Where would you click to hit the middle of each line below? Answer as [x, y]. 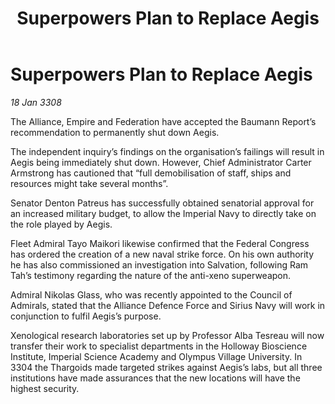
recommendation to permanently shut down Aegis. [115, 132]
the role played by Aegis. [61, 224]
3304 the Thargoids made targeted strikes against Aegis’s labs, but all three [166, 367]
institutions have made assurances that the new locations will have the [155, 378]
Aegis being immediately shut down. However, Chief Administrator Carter [161, 162]
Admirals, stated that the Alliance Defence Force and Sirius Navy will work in [168, 305]
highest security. [45, 388]
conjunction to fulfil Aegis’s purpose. [86, 316]
